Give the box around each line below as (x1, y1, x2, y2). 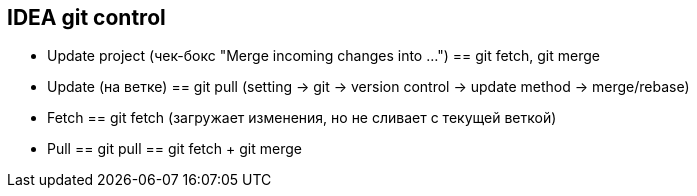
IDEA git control (7, 5, 166, 30)
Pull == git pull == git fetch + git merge (47, 140, 302, 158)
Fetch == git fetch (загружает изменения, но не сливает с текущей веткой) (47, 109, 557, 127)
